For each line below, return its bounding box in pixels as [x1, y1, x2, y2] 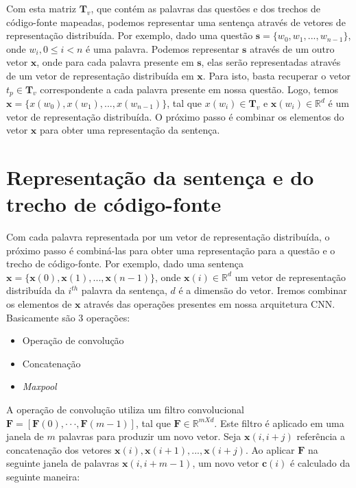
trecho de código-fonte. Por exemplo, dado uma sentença [6, 256, 244, 271]
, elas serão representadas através [201, 55, 341, 69]
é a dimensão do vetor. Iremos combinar [178, 283, 347, 297]
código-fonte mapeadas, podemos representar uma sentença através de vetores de [6, 14, 346, 29]
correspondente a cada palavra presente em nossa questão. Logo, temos [40, 82, 339, 96]
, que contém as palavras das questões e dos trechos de [91, 1, 320, 15]
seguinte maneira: [6, 469, 80, 484]
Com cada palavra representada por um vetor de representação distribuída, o [6, 230, 330, 244]
